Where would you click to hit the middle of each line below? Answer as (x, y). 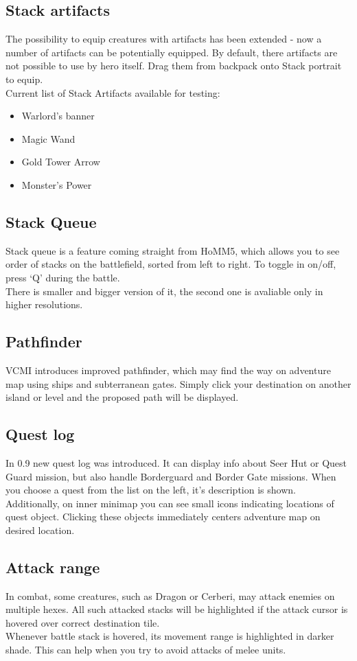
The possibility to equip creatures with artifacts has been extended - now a (164, 39)
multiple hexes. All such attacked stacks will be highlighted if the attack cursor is (177, 609)
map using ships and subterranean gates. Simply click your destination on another (178, 383)
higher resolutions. (44, 304)
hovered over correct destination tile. (83, 622)
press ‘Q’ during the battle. (63, 277)
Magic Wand (48, 138)
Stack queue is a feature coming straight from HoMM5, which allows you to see (173, 250)
